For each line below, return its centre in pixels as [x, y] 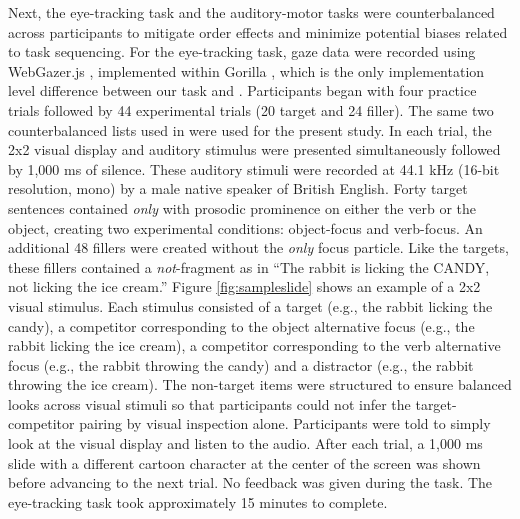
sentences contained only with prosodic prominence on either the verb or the [242, 207]
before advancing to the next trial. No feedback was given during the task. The [250, 482]
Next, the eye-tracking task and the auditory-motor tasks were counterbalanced [251, 12]
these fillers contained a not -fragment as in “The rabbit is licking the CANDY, [249, 266]
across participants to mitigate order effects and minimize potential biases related [258, 31]
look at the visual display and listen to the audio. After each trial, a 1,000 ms [245, 443]
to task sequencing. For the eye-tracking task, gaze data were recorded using [242, 51]
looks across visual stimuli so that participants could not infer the [209, 403]
